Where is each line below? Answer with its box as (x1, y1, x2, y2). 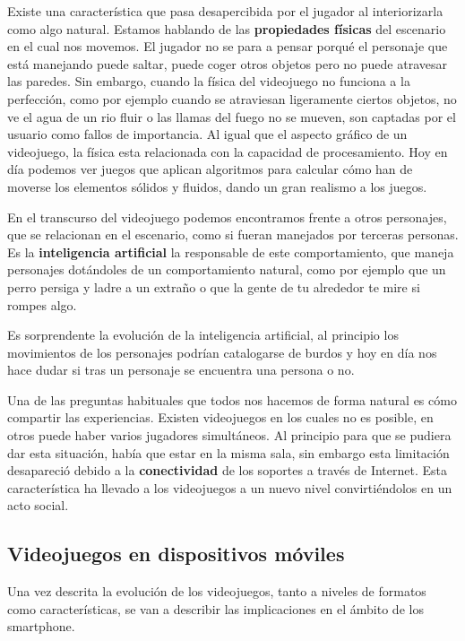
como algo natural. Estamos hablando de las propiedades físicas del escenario (7, 19, 446, 38)
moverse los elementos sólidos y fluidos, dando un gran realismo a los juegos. (7, 177, 427, 195)
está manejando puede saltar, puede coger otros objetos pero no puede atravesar (7, 54, 447, 73)
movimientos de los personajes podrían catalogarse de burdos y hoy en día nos (7, 342, 437, 361)
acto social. (7, 496, 69, 515)
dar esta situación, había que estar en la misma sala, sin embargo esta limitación (7, 443, 450, 462)
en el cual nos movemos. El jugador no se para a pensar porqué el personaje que (7, 37, 448, 56)
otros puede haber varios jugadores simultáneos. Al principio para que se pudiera (7, 426, 452, 445)
